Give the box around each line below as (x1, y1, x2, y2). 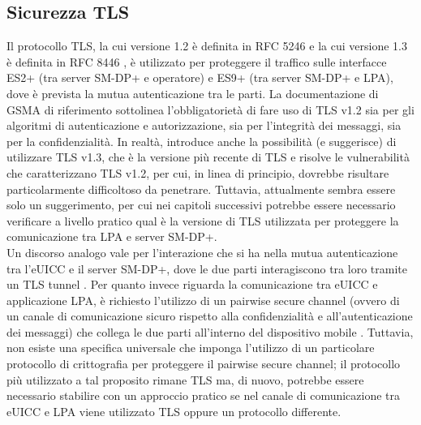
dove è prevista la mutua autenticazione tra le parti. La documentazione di (6, 84, 379, 101)
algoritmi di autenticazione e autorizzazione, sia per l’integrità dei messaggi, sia (6, 117, 402, 134)
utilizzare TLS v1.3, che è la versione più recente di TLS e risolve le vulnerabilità (6, 148, 410, 165)
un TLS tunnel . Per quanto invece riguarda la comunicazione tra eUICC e (6, 276, 378, 293)
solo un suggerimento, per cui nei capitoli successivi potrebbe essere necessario (6, 196, 396, 213)
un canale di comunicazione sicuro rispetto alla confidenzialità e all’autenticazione (6, 307, 413, 324)
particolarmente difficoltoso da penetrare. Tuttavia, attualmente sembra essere (6, 180, 396, 197)
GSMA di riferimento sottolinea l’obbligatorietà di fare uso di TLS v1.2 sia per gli (6, 101, 415, 118)
